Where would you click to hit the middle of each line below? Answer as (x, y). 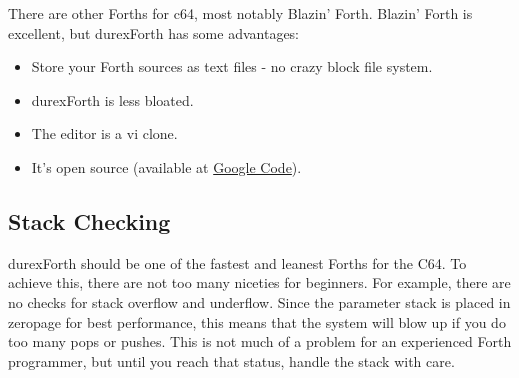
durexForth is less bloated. (112, 99)
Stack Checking (89, 220)
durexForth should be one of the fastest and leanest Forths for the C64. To (237, 262)
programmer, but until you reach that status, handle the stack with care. (231, 360)
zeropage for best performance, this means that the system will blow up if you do (257, 321)
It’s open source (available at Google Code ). (166, 166)
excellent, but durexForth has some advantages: (154, 32)
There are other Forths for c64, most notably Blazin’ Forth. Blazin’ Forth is (240, 13)
